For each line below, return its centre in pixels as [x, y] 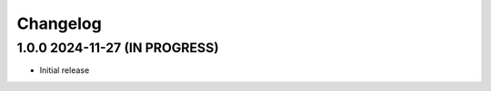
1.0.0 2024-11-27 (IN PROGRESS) [118, 48]
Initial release [65, 70]
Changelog [59, 23]
